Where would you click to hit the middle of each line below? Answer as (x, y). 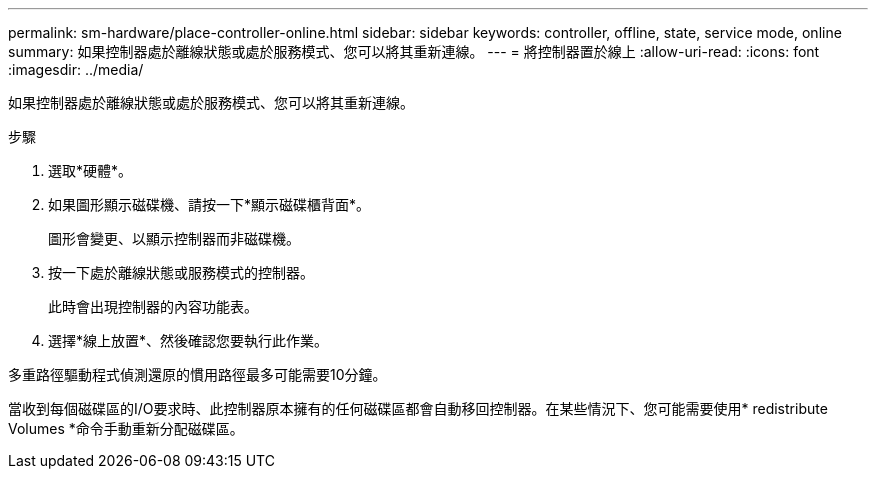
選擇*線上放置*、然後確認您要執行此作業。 (188, 340)
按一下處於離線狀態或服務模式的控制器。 (181, 272)
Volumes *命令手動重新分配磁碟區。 (126, 428)
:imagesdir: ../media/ (76, 69)
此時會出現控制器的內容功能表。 (153, 306)
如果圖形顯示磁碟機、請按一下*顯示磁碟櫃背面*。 (209, 204)
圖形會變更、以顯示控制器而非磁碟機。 (174, 238)
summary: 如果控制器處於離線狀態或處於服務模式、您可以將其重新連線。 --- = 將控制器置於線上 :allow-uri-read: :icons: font (414, 51)
